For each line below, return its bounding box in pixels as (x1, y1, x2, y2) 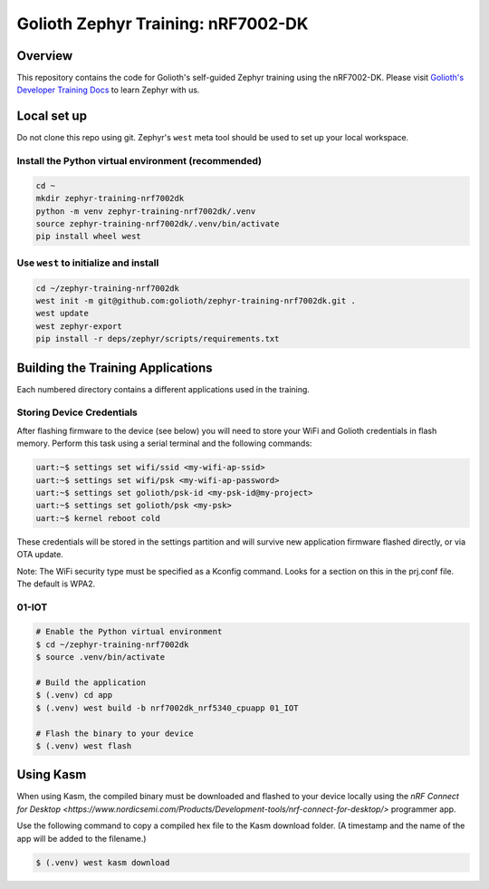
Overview (16, 48, 73, 63)
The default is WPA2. (16, 578, 96, 589)
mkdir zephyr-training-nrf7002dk (35, 193, 185, 204)
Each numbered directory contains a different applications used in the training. (16, 383, 310, 394)
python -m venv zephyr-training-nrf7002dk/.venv (35, 206, 256, 217)
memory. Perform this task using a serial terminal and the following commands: (16, 438, 312, 449)
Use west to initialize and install (16, 256, 159, 269)
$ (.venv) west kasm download (35, 857, 170, 867)
